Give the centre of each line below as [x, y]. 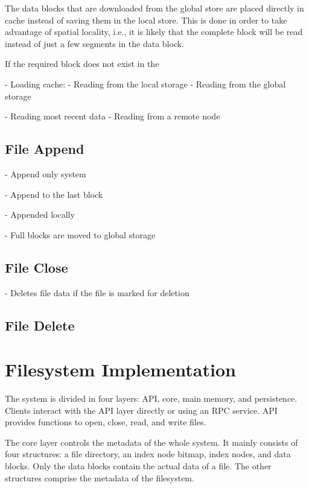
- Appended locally [40, 214]
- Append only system [46, 173]
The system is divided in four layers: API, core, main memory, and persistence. [151, 398]
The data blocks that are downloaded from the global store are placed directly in [154, 8]
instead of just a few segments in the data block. [95, 43]
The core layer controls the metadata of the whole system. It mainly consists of [151, 442]
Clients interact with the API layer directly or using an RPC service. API [141, 410]
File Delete [40, 325]
